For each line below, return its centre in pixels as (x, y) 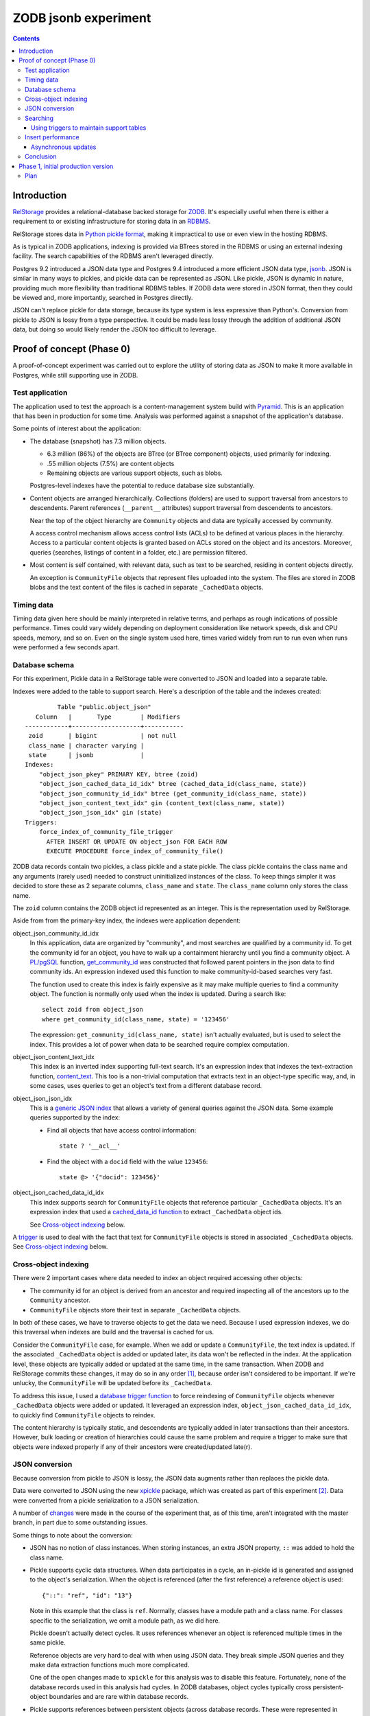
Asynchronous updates (64, 147)
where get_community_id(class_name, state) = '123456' (136, 1019)
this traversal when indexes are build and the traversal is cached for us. (113, 1332)
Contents (26, 38)
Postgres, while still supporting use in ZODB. (75, 375)
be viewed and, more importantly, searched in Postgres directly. (103, 298)
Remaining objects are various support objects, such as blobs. (135, 473)
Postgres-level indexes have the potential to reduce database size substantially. (142, 486)
